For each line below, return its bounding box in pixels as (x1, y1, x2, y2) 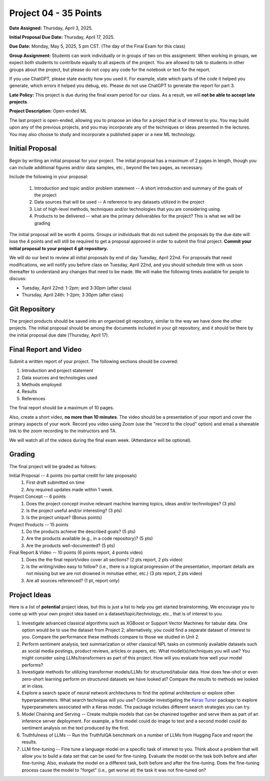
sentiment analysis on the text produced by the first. (21, 725, 129, 731)
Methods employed (21, 381, 62, 387)
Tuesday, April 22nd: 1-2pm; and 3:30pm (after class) (21, 285, 132, 291)
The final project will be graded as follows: (9, 463, 97, 469)
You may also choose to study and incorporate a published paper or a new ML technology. (9, 131, 196, 137)
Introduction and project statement (21, 368, 93, 374)
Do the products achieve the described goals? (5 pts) (26, 528, 136, 535)
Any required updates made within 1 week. (26, 486, 113, 492)
